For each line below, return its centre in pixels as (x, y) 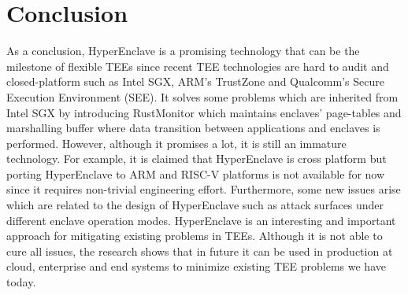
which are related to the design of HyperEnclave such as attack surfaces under (195, 205)
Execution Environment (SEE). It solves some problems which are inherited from (202, 96)
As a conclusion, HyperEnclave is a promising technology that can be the (183, 51)
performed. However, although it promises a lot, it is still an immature (176, 143)
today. (21, 282)
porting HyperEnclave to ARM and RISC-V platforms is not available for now (196, 173)
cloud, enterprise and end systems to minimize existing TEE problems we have (196, 266)
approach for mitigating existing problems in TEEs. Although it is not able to (195, 236)
